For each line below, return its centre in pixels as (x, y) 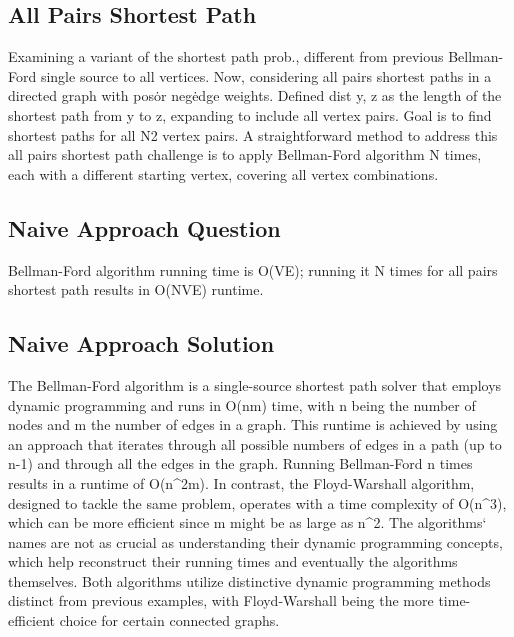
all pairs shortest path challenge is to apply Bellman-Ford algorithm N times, (245, 154)
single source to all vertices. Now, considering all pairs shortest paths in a (266, 75)
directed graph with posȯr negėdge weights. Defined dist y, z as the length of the (255, 95)
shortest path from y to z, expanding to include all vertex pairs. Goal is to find (250, 114)
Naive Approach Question (144, 227)
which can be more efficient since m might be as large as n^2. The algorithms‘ (247, 522)
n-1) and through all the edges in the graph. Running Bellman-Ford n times (240, 463)
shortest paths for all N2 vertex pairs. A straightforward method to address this (253, 134)
